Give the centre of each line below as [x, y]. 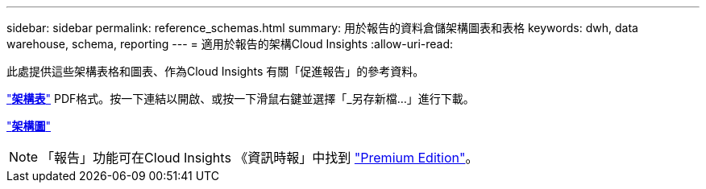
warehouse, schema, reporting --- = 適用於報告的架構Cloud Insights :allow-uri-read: [230, 44]
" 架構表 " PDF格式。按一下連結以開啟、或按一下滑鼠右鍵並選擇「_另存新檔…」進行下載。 [241, 99]
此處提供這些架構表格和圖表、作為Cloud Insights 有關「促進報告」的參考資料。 [216, 71]
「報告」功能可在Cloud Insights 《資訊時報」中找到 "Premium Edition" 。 [260, 158]
